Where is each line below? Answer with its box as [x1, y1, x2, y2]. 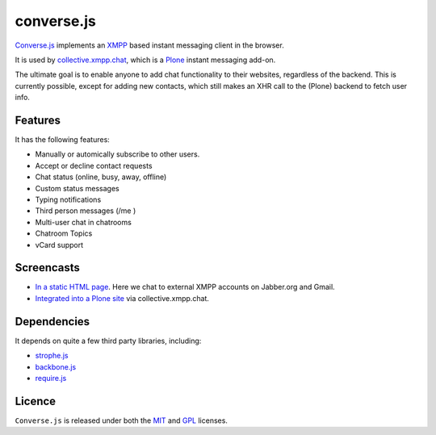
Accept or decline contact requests [35, 161, 153, 170]
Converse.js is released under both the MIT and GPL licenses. [15, 416, 228, 425]
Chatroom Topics [35, 228, 93, 238]
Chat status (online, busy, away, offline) [35, 172, 167, 182]
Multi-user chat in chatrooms [35, 217, 132, 227]
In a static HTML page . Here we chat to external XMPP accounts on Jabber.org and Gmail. [35, 282, 335, 292]
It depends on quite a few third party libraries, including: [15, 336, 202, 345]
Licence [15, 394, 57, 408]
